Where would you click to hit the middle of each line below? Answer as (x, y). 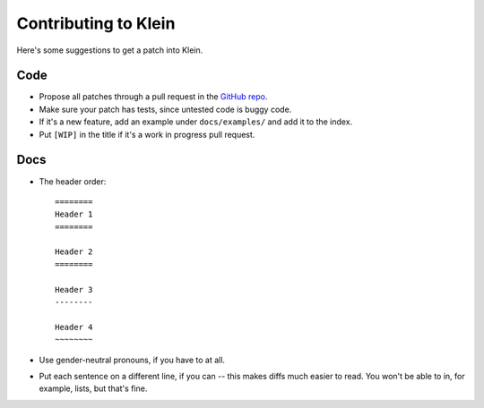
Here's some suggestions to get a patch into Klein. (110, 50)
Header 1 (74, 214)
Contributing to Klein (96, 23)
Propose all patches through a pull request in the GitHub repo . (153, 97)
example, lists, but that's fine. (93, 388)
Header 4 (74, 327)
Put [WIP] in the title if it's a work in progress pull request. (147, 134)
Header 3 (74, 289)
